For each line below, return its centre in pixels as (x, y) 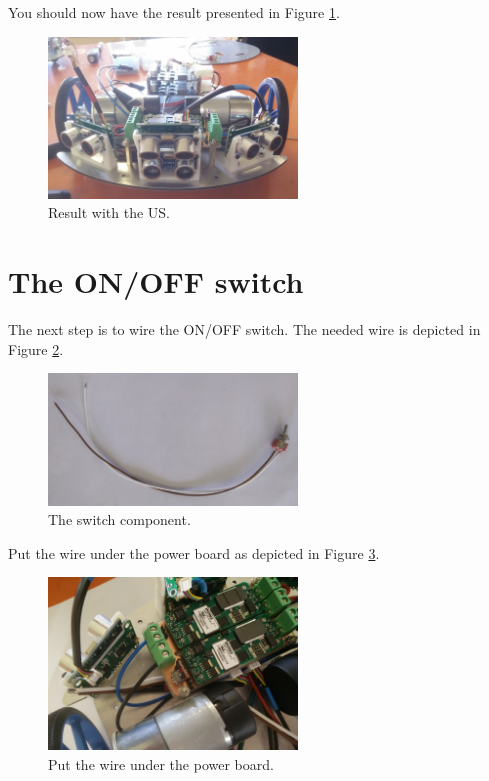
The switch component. (119, 519)
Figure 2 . (36, 348)
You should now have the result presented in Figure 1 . (174, 12)
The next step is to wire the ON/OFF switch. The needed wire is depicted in (244, 329)
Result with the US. (109, 212)
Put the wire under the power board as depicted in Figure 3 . (194, 552)
